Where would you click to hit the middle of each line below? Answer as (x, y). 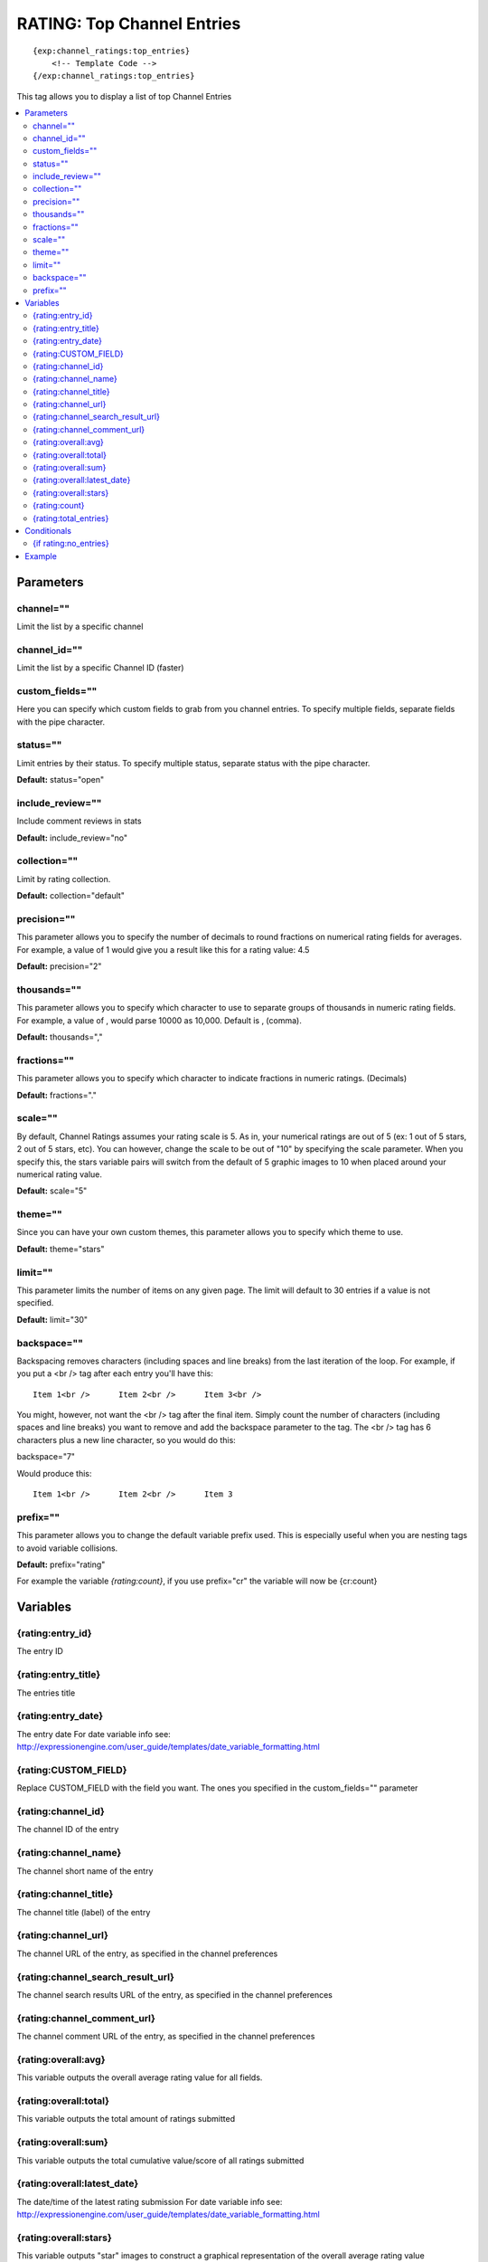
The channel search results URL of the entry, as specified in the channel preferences (175, 1994)
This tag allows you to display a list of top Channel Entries (124, 96)
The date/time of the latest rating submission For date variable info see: (150, 2201)
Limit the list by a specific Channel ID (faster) (100, 668)
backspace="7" (46, 1457)
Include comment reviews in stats (79, 821)
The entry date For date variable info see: (94, 1734)
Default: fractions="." (56, 1095)
